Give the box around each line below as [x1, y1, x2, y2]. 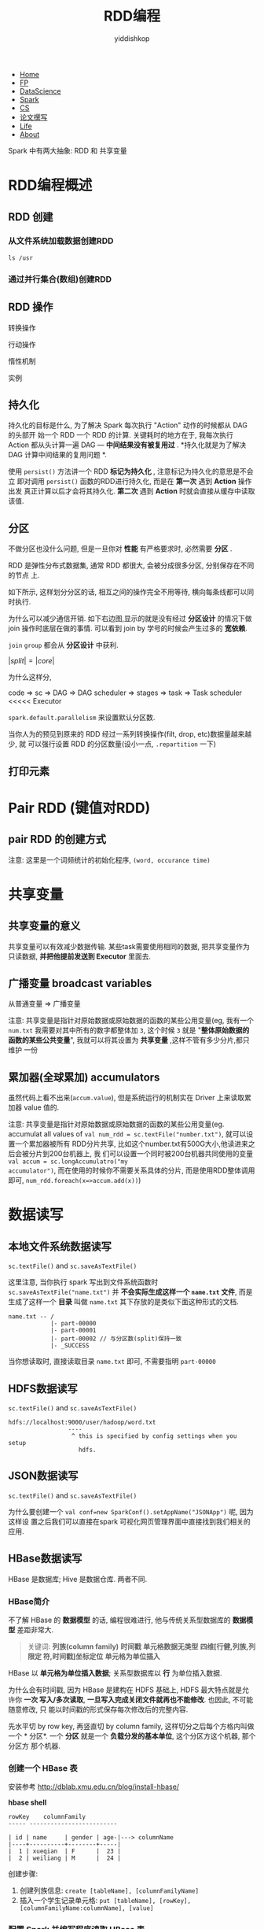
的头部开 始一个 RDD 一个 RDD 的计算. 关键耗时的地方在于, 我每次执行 [8, 431, 234, 440]
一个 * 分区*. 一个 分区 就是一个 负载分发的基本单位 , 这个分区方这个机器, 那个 [8, 1731, 256, 1740]
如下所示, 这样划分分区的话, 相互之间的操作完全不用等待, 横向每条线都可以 [8, 587, 247, 597]
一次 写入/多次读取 [23, 1694, 84, 1704]
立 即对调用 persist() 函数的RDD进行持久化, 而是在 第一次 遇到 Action [8, 477, 236, 486]
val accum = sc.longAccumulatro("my [8, 1158, 128, 1166]
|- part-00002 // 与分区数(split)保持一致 [49, 1335, 182, 1343]
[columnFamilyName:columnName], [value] [19, 1905, 154, 1912]
